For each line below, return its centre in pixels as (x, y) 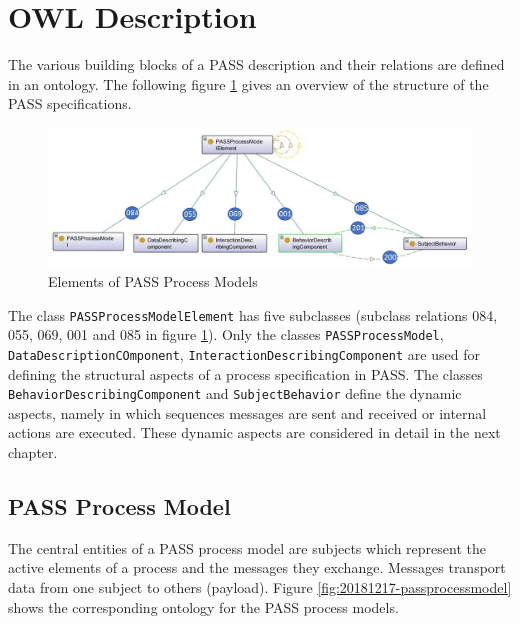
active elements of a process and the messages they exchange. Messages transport (257, 567)
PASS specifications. (70, 103)
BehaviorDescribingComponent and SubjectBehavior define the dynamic (235, 393)
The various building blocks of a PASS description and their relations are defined (256, 64)
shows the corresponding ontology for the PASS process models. (203, 606)
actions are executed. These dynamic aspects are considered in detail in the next (254, 432)
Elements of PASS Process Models (153, 281)
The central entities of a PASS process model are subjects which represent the (247, 547)
